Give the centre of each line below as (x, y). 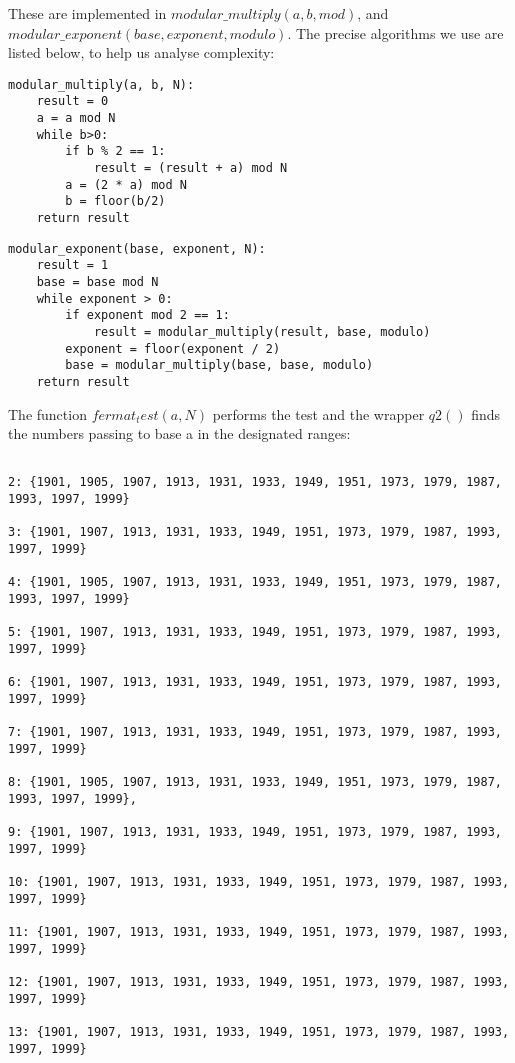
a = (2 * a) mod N (126, 184)
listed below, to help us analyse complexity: (141, 52)
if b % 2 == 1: (115, 151)
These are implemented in (87, 13)
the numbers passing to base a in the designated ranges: (179, 433)
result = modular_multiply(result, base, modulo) (262, 331)
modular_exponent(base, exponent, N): (137, 248)
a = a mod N (76, 118)
